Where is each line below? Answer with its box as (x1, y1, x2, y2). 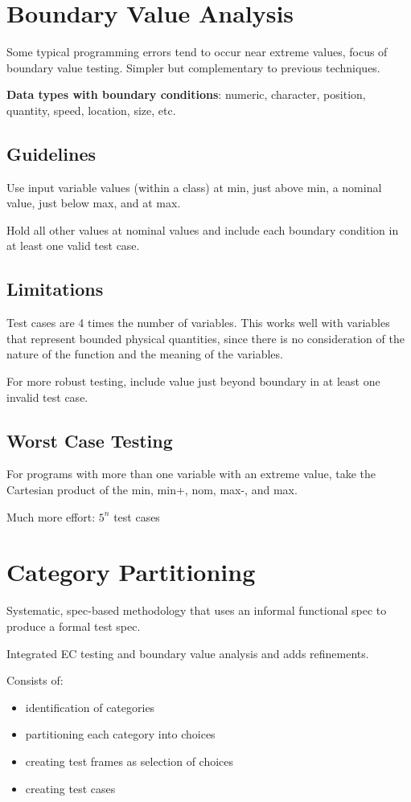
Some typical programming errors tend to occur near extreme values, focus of (6, 43, 388, 60)
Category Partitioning (6, 555, 256, 588)
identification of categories (25, 698, 155, 715)
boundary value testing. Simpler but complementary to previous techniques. (6, 59, 380, 76)
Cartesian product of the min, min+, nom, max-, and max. (6, 481, 298, 498)
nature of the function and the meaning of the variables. (6, 346, 283, 362)
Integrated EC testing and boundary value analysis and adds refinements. (6, 644, 369, 661)
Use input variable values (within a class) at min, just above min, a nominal (6, 178, 382, 195)
